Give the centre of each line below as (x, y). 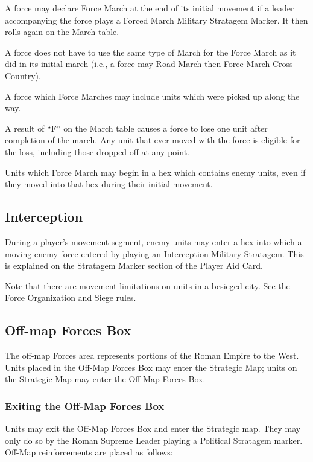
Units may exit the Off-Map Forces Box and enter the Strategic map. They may (153, 428)
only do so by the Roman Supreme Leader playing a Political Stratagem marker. (154, 440)
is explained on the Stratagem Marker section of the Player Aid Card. (134, 265)
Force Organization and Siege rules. (71, 297)
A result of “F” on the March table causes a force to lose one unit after (136, 128)
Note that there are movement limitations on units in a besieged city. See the (147, 285)
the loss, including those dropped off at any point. (97, 151)
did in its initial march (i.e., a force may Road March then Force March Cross (149, 64)
